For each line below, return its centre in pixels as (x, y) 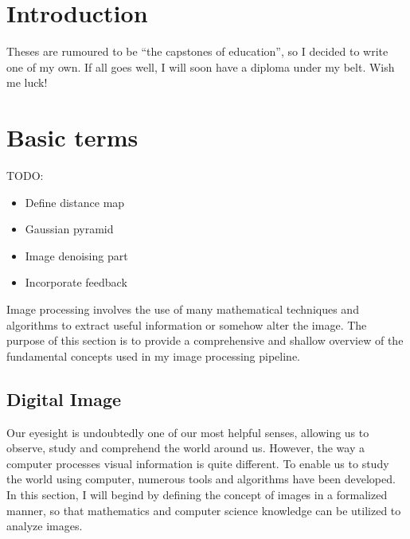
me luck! (27, 82)
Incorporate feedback (76, 282)
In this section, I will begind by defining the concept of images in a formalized (197, 494)
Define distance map (75, 202)
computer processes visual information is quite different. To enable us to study (198, 463)
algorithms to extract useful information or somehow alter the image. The (187, 324)
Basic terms (72, 137)
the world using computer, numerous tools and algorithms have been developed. (201, 479)
